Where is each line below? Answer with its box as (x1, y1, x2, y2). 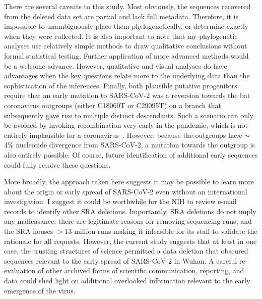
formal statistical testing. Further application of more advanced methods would (4, 50, 249, 61)
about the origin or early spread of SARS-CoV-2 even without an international (4, 186, 247, 196)
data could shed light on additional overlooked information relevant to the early (4, 275, 250, 286)
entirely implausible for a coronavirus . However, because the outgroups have (4, 129, 242, 140)
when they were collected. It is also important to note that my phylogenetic (4, 30, 238, 41)
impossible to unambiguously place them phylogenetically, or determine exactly (4, 21, 249, 31)
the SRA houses (4, 226, 53, 236)
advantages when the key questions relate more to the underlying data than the (4, 70, 250, 81)
